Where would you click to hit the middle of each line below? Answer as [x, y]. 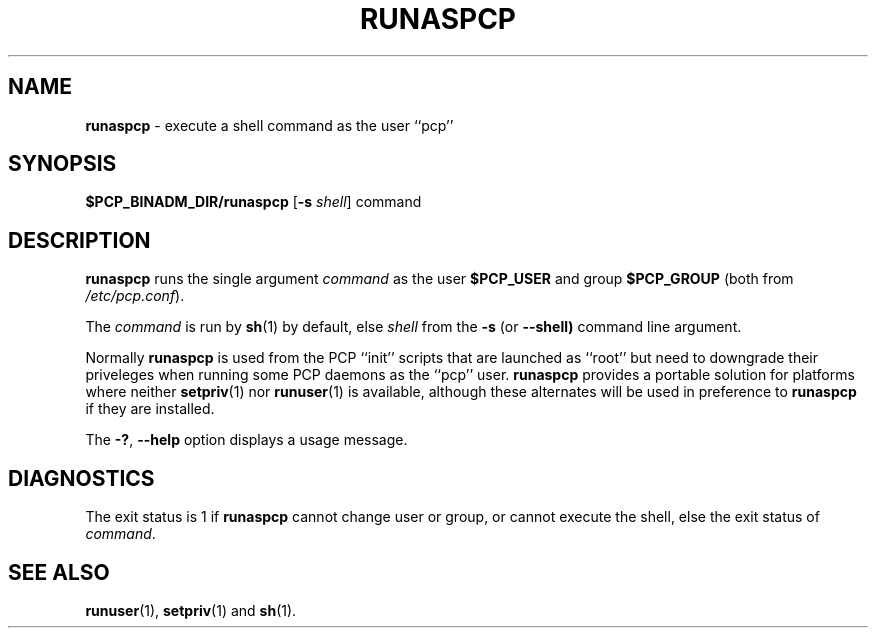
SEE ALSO [59, 572]
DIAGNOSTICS [81, 478]
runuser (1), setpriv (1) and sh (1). [191, 610]
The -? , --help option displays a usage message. [246, 440]
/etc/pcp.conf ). [135, 296]
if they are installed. [150, 409]
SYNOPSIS [62, 164]
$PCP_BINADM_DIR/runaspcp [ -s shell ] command [253, 202]
